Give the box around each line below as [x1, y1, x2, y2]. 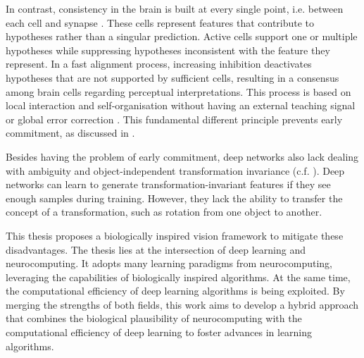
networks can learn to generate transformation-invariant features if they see [6, 177, 331, 192]
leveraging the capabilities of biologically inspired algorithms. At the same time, [6, 269, 351, 284]
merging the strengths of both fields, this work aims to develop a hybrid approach [6, 297, 359, 311]
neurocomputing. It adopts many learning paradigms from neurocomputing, [6, 256, 332, 271]
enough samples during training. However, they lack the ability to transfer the [6, 190, 343, 205]
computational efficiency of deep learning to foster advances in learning [6, 325, 313, 340]
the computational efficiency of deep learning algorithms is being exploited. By [6, 283, 345, 298]
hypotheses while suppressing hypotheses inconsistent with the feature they [6, 42, 330, 57]
